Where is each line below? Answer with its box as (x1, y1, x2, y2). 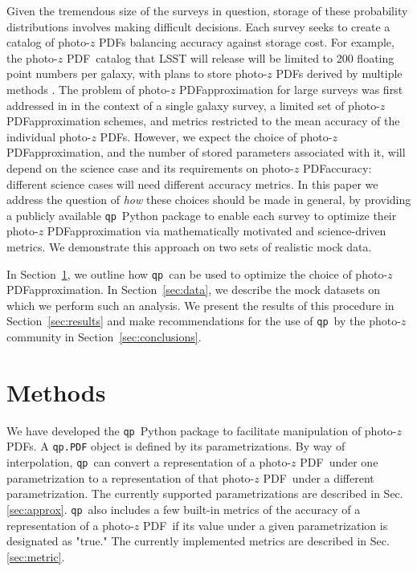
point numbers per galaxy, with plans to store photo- (6, 65, 268, 82)
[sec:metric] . (6, 548, 65, 565)
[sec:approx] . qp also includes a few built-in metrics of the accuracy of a (6, 500, 361, 517)
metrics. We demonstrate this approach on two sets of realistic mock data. (6, 238, 372, 255)
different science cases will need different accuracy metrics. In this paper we (6, 175, 378, 192)
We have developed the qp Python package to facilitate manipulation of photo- (6, 422, 397, 438)
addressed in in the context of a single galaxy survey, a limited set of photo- (6, 96, 380, 113)
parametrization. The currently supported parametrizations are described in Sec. (6, 485, 403, 502)
